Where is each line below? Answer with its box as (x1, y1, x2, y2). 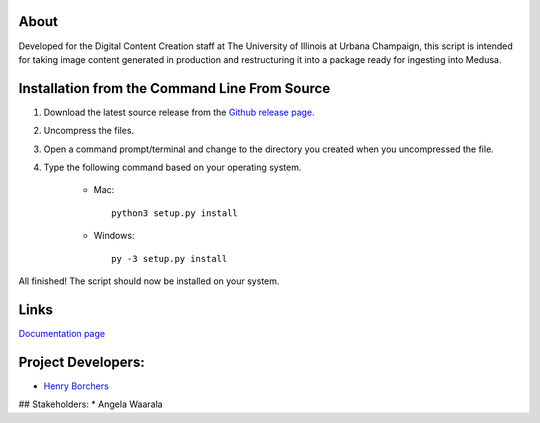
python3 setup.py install (111, 207, 239, 219)
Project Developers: (18, 353, 145, 370)
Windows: (93, 230, 135, 242)
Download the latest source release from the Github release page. (43, 106, 315, 118)
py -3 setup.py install (111, 253, 228, 264)
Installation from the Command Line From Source (18, 80, 331, 97)
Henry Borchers (43, 380, 109, 392)
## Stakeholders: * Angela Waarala (18, 398, 164, 410)
